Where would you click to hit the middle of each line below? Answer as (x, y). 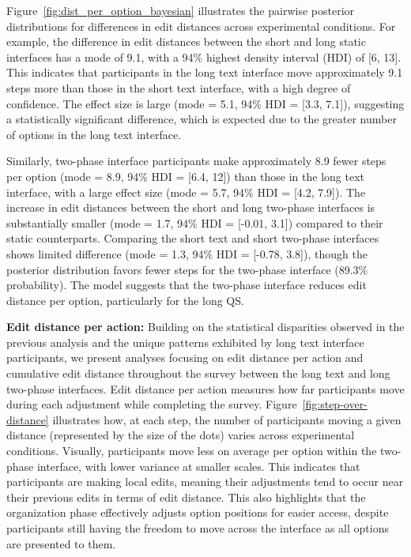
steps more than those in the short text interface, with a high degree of (179, 87)
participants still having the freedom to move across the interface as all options (198, 528)
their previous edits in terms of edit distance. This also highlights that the (186, 497)
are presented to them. (61, 543)
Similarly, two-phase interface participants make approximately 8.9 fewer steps (196, 161)
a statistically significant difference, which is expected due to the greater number (202, 119)
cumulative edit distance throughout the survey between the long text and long (198, 373)
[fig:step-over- (335, 404)
